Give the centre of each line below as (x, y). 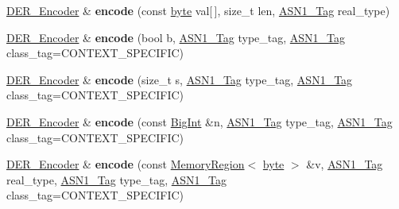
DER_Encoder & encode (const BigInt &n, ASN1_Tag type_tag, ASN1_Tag (199, 121)
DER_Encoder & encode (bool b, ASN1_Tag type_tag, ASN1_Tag (176, 37)
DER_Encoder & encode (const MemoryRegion (126, 164)
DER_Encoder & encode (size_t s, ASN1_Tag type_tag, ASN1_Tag (180, 79)
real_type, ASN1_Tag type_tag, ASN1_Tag (116, 179)
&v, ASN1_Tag (345, 164)
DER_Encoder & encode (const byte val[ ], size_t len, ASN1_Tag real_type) (198, 10)
